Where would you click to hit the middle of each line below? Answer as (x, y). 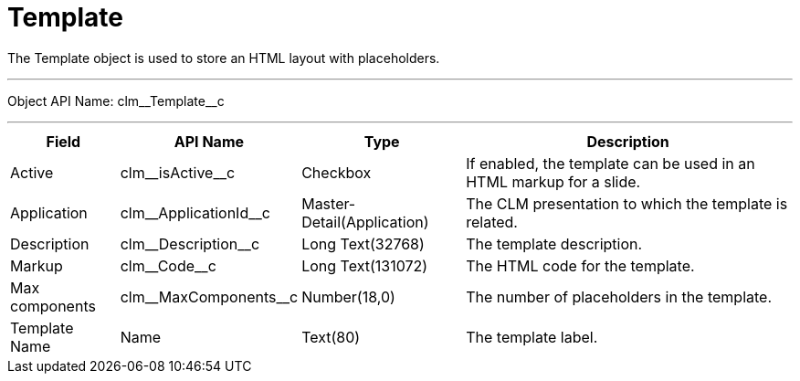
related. (492, 222)
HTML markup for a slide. (553, 181)
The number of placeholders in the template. (619, 296)
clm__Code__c (168, 265)
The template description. (554, 243)
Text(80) (331, 337)
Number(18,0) (348, 296)
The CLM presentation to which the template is (627, 203)
